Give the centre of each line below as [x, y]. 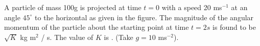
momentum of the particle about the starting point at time [97, 27]
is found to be [234, 27]
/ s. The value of [67, 37]
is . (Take [119, 37]
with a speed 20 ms [192, 7]
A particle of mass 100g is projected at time [73, 7]
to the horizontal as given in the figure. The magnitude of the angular [144, 17]
